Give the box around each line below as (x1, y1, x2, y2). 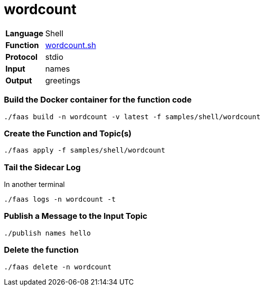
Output (5, 75, 32, 85)
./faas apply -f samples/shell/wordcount (4, 146, 165, 155)
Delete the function (4, 245, 79, 255)
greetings (45, 75, 80, 85)
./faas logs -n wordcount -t (4, 195, 116, 203)
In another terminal (4, 180, 65, 188)
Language (5, 28, 44, 38)
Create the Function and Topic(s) (4, 128, 132, 138)
